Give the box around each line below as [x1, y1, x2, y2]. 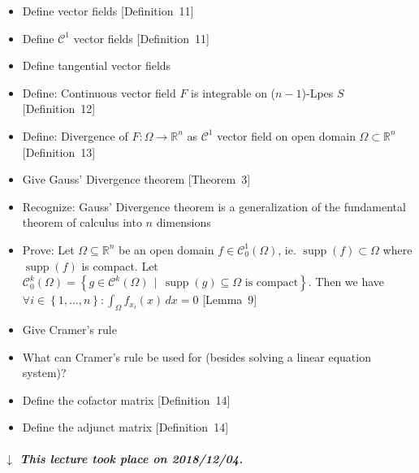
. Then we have [308, 273, 385, 290]
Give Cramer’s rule [22, 320, 117, 337]
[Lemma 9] [202, 291, 257, 308]
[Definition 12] [22, 100, 96, 117]
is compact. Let [81, 257, 158, 274]
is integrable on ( [191, 84, 276, 101]
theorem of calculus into [22, 214, 142, 231]
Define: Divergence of [22, 127, 128, 144]
